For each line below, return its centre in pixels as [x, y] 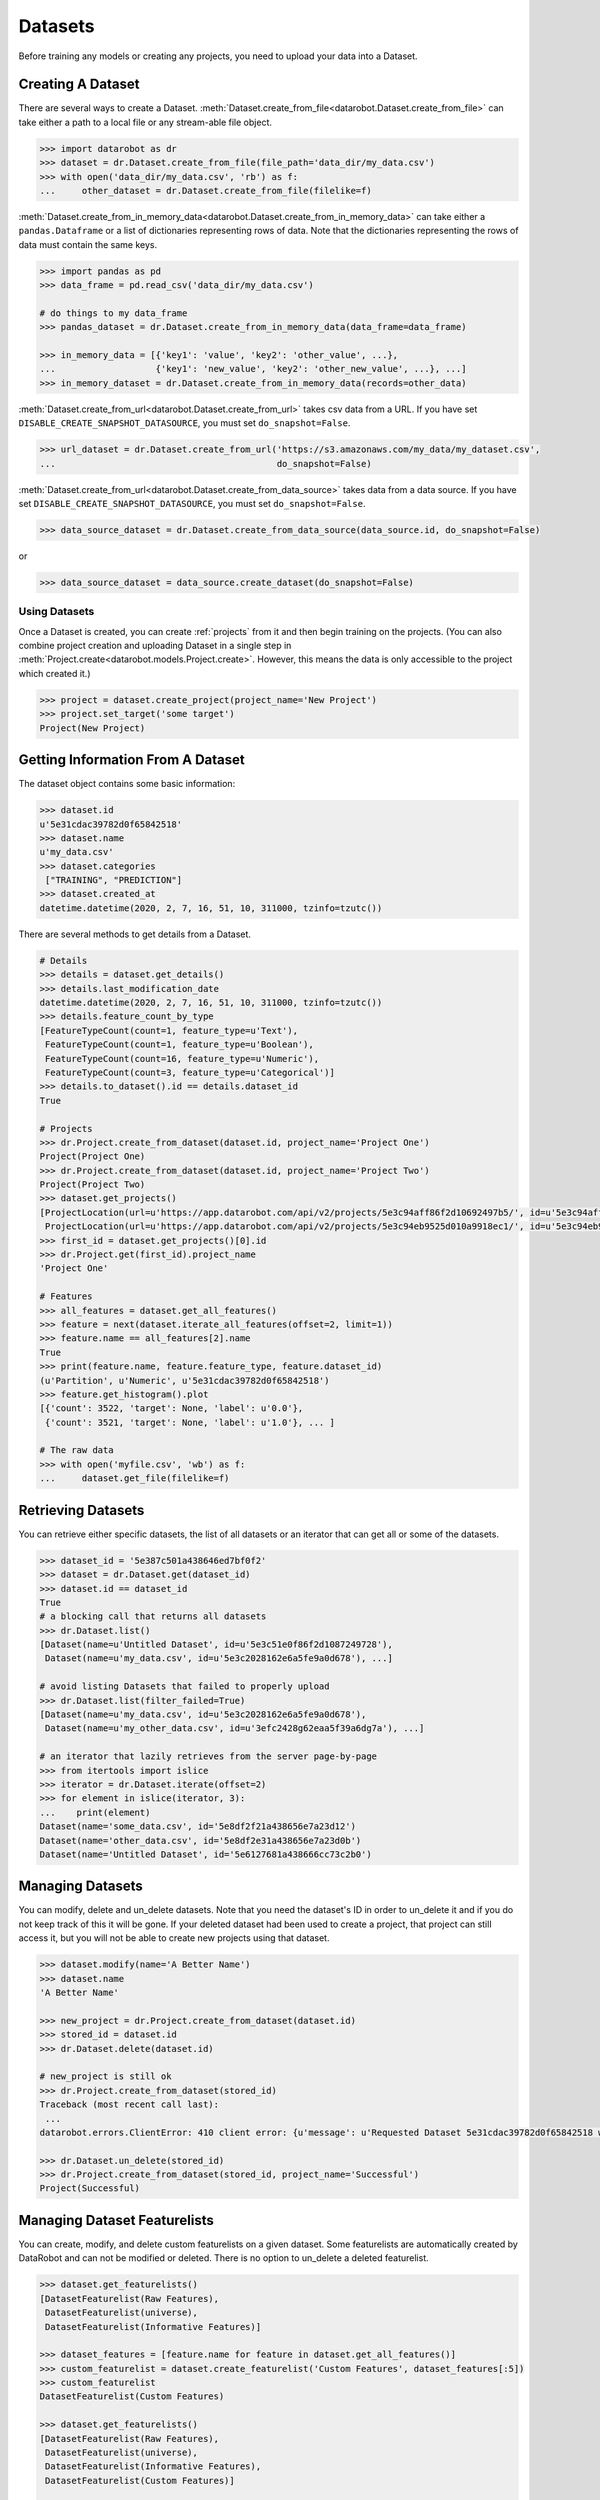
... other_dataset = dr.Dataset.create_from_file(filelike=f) [205, 190]
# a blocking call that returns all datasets [153, 1616]
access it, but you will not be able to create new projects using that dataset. [174, 1938]
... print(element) [95, 1812]
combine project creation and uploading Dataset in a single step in [155, 646]
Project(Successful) [89, 2188]
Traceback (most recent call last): [129, 2104]
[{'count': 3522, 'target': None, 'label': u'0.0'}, [171, 1408]
